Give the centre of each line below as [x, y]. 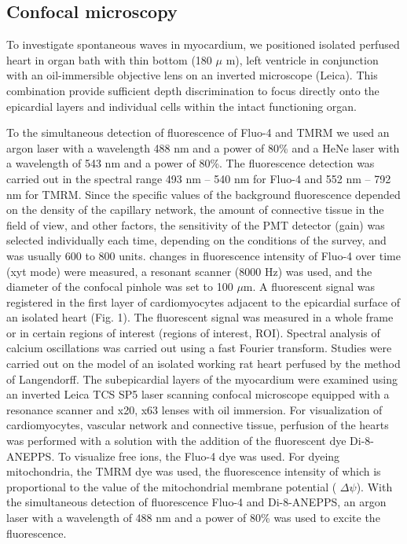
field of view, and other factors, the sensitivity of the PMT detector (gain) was [196, 224]
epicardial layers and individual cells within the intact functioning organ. [182, 106]
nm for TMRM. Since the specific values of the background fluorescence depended [203, 194]
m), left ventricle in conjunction [302, 59]
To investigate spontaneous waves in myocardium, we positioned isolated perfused [203, 44]
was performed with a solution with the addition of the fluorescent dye [176, 441]
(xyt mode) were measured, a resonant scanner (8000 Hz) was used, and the [189, 271]
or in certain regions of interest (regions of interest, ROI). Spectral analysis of [193, 332]
